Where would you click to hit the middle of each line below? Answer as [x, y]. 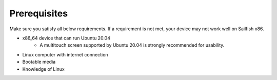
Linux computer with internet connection [65, 54]
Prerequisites [39, 13]
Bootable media [39, 62]
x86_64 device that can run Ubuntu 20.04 [66, 38]
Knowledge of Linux [44, 69]
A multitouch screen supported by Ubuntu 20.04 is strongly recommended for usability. [132, 45]
